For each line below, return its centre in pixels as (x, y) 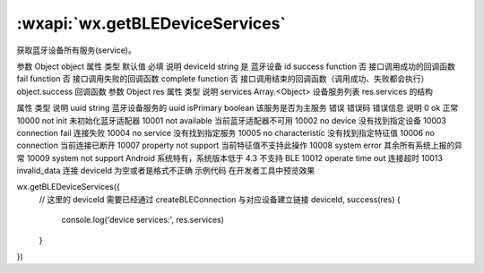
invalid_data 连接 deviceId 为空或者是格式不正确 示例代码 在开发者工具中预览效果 (166, 171)
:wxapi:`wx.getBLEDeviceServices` (151, 23)
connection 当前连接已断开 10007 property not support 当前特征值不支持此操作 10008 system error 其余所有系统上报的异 (240, 145)
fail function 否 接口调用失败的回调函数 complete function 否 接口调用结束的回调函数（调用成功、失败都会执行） (223, 79)
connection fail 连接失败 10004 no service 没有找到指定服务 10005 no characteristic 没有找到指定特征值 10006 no (225, 132)
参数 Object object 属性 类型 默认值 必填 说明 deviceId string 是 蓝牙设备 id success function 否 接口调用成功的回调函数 (236, 66)
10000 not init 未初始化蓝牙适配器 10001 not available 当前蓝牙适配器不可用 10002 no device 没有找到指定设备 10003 (232, 120)
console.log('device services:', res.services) (143, 220)
